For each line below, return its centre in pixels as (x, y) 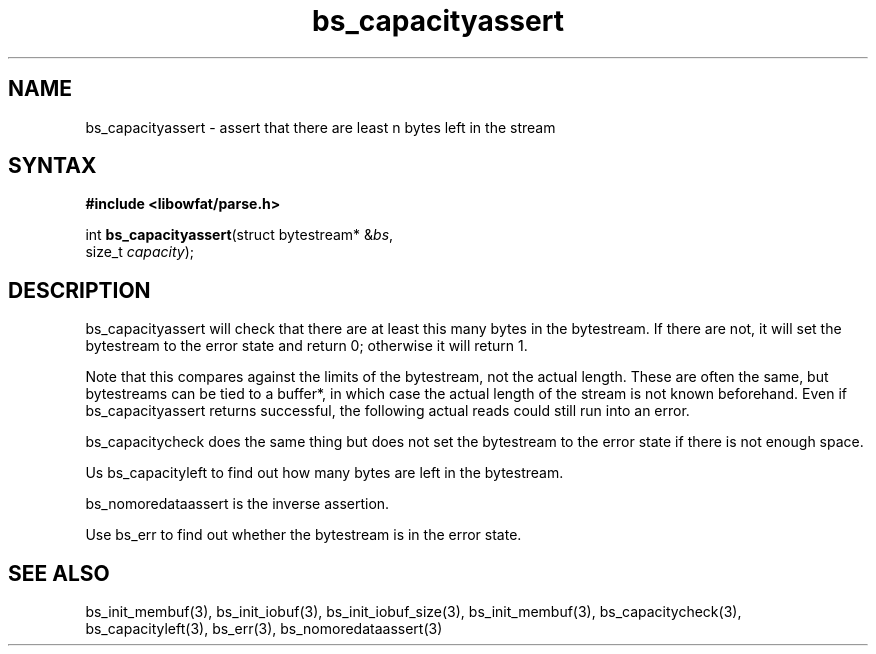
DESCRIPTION (79, 290)
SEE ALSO (59, 573)
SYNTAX (52, 166)
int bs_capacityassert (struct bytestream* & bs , (239, 235)
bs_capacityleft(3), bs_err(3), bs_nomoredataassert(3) (264, 629)
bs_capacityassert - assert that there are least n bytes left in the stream (320, 127)
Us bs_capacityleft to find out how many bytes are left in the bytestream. (324, 473)
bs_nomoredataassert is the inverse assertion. (237, 504)
